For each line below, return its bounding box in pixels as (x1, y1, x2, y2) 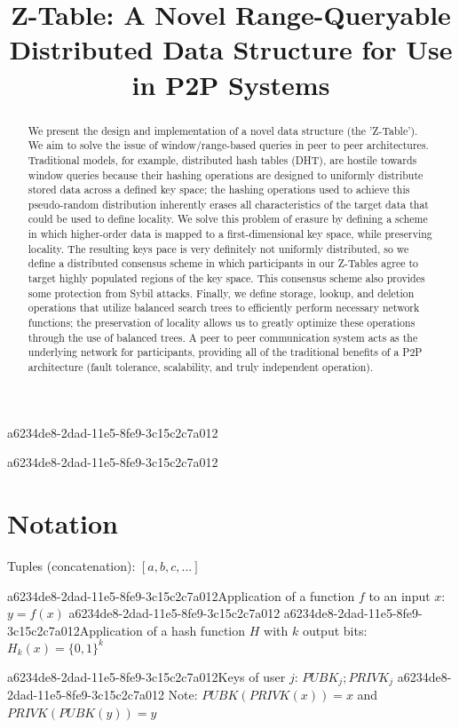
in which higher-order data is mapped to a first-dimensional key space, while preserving (28, 226, 432, 241)
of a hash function (146, 621, 246, 639)
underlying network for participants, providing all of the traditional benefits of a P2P (28, 344, 423, 360)
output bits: (302, 621, 368, 639)
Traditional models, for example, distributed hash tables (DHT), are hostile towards (28, 152, 417, 167)
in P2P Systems (131, 66, 330, 102)
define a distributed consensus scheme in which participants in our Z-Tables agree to (28, 256, 419, 271)
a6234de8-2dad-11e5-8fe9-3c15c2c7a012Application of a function (7, 586, 355, 605)
